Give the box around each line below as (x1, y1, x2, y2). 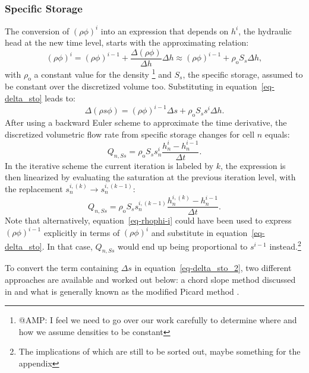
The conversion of (5, 24, 70, 37)
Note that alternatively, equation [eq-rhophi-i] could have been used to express (5, 214, 292, 227)
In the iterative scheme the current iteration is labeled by (5, 159, 214, 171)
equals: (264, 127, 290, 140)
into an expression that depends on (100, 24, 229, 37)
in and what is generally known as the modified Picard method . (5, 285, 239, 297)
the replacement (5, 182, 63, 195)
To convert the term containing (5, 262, 119, 274)
